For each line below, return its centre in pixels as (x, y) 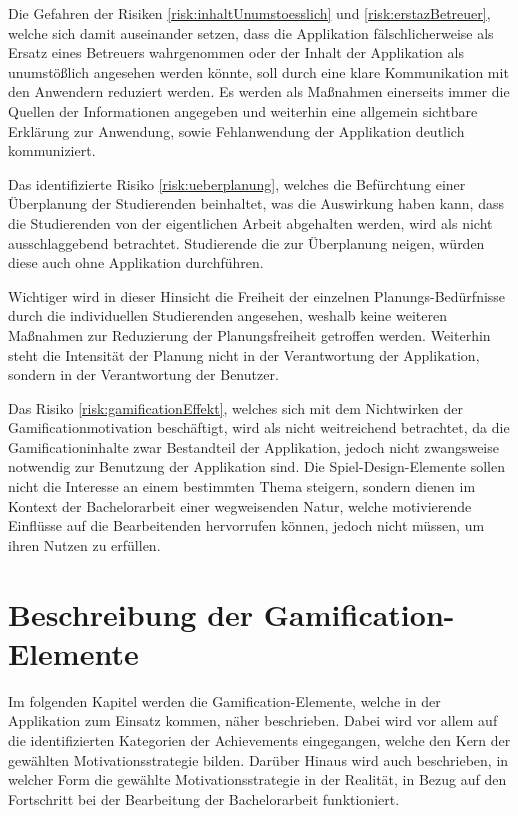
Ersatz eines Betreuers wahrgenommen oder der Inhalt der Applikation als (236, 52)
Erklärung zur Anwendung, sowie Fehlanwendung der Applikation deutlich (236, 130)
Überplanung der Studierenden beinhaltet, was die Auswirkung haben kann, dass (256, 203)
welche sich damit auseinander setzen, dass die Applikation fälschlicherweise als (251, 32)
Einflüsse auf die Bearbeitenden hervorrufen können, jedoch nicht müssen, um (246, 525)
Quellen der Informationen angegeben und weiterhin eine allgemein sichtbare (243, 110)
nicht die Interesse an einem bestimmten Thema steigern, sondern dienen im (242, 486)
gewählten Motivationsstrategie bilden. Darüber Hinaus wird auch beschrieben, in (258, 759)
